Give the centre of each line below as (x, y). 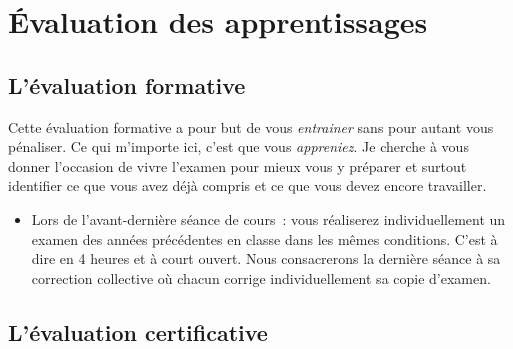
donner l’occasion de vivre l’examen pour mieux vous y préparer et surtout (237, 165)
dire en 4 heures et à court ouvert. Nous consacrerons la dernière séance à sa (266, 258)
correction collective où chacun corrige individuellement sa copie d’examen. (261, 277)
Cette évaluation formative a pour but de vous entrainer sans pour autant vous (251, 126)
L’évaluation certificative (138, 331)
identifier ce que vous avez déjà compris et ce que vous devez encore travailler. (247, 185)
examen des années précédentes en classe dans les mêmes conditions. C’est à (264, 238)
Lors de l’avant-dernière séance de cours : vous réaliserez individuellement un (268, 218)
